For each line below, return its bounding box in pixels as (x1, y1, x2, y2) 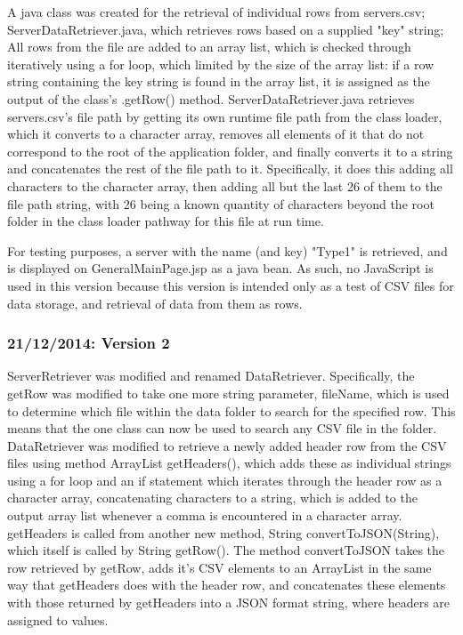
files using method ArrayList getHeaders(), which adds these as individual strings (7, 454, 451, 472)
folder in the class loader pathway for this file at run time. (7, 212, 324, 230)
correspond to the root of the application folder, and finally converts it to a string (7, 141, 453, 160)
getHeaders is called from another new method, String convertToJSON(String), (7, 523, 440, 542)
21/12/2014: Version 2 (7, 332, 170, 354)
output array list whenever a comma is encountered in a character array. (7, 506, 402, 525)
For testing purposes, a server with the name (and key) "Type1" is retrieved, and (7, 241, 448, 260)
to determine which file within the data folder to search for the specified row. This (7, 401, 456, 420)
